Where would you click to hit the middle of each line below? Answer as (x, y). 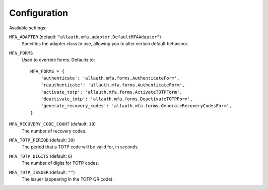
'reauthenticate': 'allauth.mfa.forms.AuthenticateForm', (113, 85)
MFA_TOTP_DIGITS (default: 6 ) (41, 156)
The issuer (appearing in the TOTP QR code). (68, 179)
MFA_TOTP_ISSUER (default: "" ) (42, 172)
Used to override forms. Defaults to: (58, 60)
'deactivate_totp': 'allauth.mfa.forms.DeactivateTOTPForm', (117, 99)
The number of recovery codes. (54, 131)
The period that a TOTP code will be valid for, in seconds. (80, 147)
